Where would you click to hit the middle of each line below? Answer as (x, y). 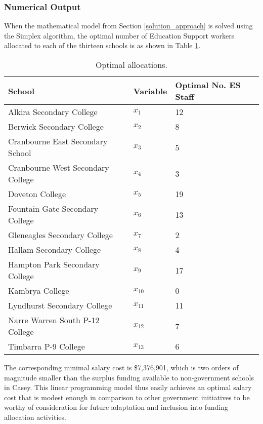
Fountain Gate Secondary (53, 208)
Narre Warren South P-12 (54, 320)
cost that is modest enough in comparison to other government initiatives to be (127, 397)
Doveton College (37, 194)
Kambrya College (39, 291)
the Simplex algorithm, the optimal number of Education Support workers (119, 35)
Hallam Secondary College (55, 249)
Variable (150, 91)
